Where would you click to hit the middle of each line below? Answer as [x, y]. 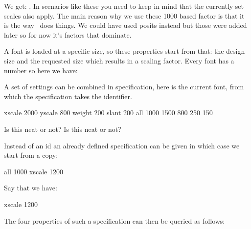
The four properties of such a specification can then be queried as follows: [114, 220]
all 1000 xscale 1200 [34, 171]
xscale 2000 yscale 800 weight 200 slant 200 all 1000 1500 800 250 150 [108, 113]
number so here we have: [41, 70]
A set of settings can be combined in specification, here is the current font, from [124, 87]
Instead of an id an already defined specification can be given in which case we [122, 145]
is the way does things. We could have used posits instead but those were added [125, 25]
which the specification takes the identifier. [68, 96]
